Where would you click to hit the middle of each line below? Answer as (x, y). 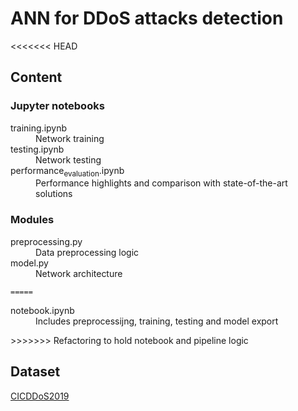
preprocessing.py (46, 241)
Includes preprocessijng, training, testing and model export (157, 321)
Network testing (68, 159)
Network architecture (79, 273)
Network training (70, 138)
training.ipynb (39, 128)
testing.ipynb (37, 149)
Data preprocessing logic (87, 252)
